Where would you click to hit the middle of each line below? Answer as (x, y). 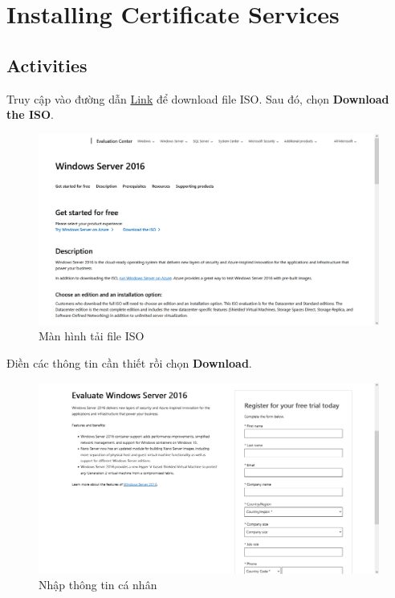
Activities (47, 65)
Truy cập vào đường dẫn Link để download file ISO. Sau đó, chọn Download (198, 98)
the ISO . (30, 114)
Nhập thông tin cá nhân (98, 585)
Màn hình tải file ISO (92, 336)
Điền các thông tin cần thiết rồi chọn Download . (129, 363)
